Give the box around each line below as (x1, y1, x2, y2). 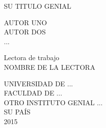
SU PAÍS (4, 107, 31, 117)
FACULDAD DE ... (4, 88, 62, 98)
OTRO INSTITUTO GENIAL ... (4, 97, 103, 107)
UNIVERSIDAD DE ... (4, 78, 73, 88)
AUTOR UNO (4, 17, 47, 27)
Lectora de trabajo (4, 52, 59, 63)
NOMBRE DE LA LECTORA (4, 62, 95, 72)
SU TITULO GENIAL (4, 1, 71, 11)
